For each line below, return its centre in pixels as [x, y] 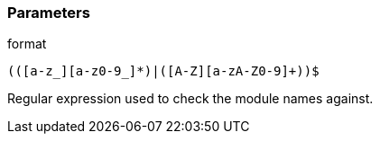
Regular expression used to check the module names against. [190, 99]
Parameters [49, 13]
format [27, 44]
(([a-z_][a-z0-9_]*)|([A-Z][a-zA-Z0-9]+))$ [163, 71]
